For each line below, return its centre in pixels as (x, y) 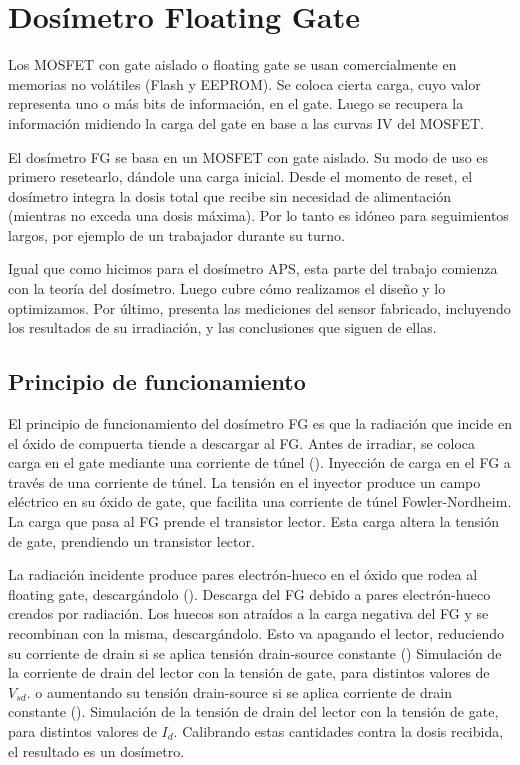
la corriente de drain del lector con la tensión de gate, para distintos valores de (249, 672)
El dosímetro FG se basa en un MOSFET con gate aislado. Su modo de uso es (248, 156)
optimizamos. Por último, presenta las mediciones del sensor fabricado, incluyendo (259, 307)
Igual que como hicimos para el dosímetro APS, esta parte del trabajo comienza (253, 268)
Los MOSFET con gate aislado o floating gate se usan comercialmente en (232, 64)
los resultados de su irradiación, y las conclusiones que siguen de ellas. (222, 327)
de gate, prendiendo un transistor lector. (131, 540)
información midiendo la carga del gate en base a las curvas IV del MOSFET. (246, 122)
